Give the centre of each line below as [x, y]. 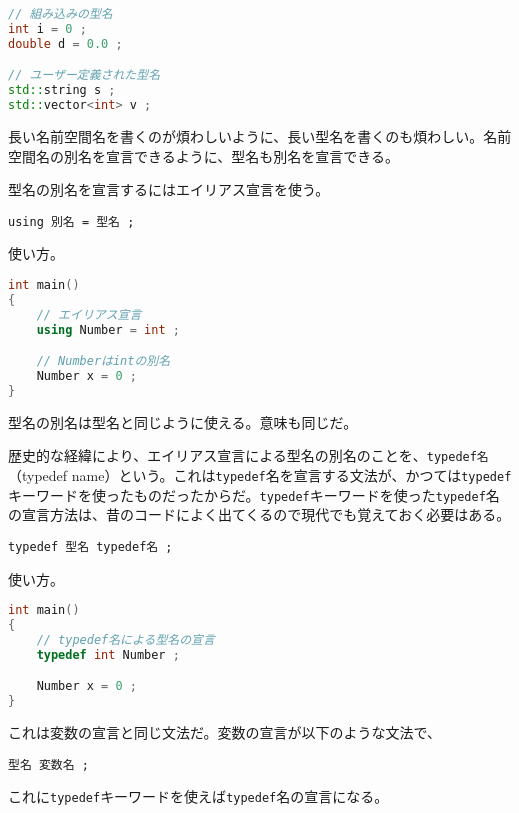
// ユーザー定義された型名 [84, 75]
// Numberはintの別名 [103, 361]
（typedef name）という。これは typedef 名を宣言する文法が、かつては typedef [260, 474]
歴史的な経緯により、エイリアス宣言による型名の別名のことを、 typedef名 [248, 455]
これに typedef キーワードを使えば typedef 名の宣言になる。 [198, 796]
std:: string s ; [62, 90]
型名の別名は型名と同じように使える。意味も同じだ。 [183, 421]
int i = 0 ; [47, 28]
